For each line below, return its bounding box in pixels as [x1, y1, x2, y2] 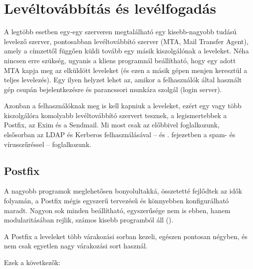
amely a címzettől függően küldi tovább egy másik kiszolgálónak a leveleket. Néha [4, 46, 249, 56]
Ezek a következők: [4, 257, 61, 268]
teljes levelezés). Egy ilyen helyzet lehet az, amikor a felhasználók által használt [4, 74, 242, 85]
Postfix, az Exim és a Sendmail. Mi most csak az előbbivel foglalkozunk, [4, 120, 220, 130]
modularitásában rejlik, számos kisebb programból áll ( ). [4, 215, 173, 225]
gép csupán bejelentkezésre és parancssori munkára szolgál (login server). [4, 84, 222, 94]
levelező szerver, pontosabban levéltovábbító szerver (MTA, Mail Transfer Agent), [4, 36, 249, 46]
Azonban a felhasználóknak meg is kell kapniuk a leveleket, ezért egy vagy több [4, 100, 242, 111]
